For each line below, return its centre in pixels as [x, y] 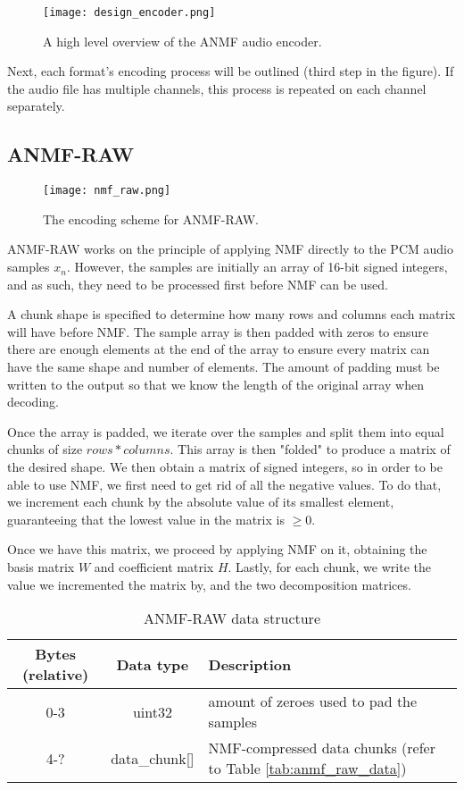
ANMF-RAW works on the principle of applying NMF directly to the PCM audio [230, 249]
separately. [36, 106]
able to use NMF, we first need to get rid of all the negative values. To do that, [224, 484]
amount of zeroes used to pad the [313, 702]
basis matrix [41, 566]
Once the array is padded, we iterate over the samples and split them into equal [226, 431]
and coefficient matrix [154, 566]
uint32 [152, 711]
